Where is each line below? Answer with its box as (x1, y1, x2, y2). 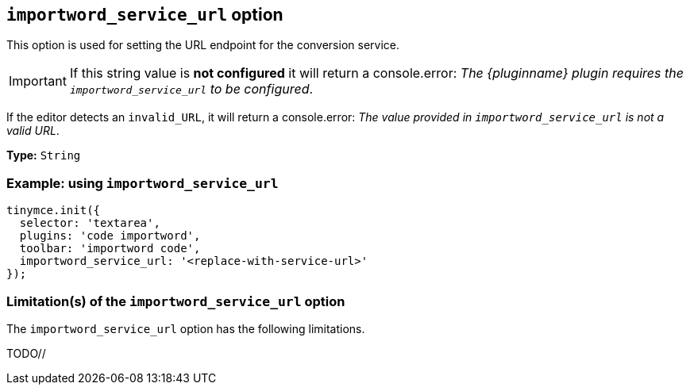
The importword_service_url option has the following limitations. (6, 321, 365, 335)
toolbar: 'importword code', (19, 242, 201, 255)
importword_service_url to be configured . (69, 81, 314, 98)
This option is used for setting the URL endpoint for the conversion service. (6, 38, 399, 52)
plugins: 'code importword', (19, 229, 201, 243)
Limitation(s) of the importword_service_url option (6, 293, 345, 309)
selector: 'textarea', (19, 217, 160, 230)
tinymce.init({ (6, 204, 101, 217)
